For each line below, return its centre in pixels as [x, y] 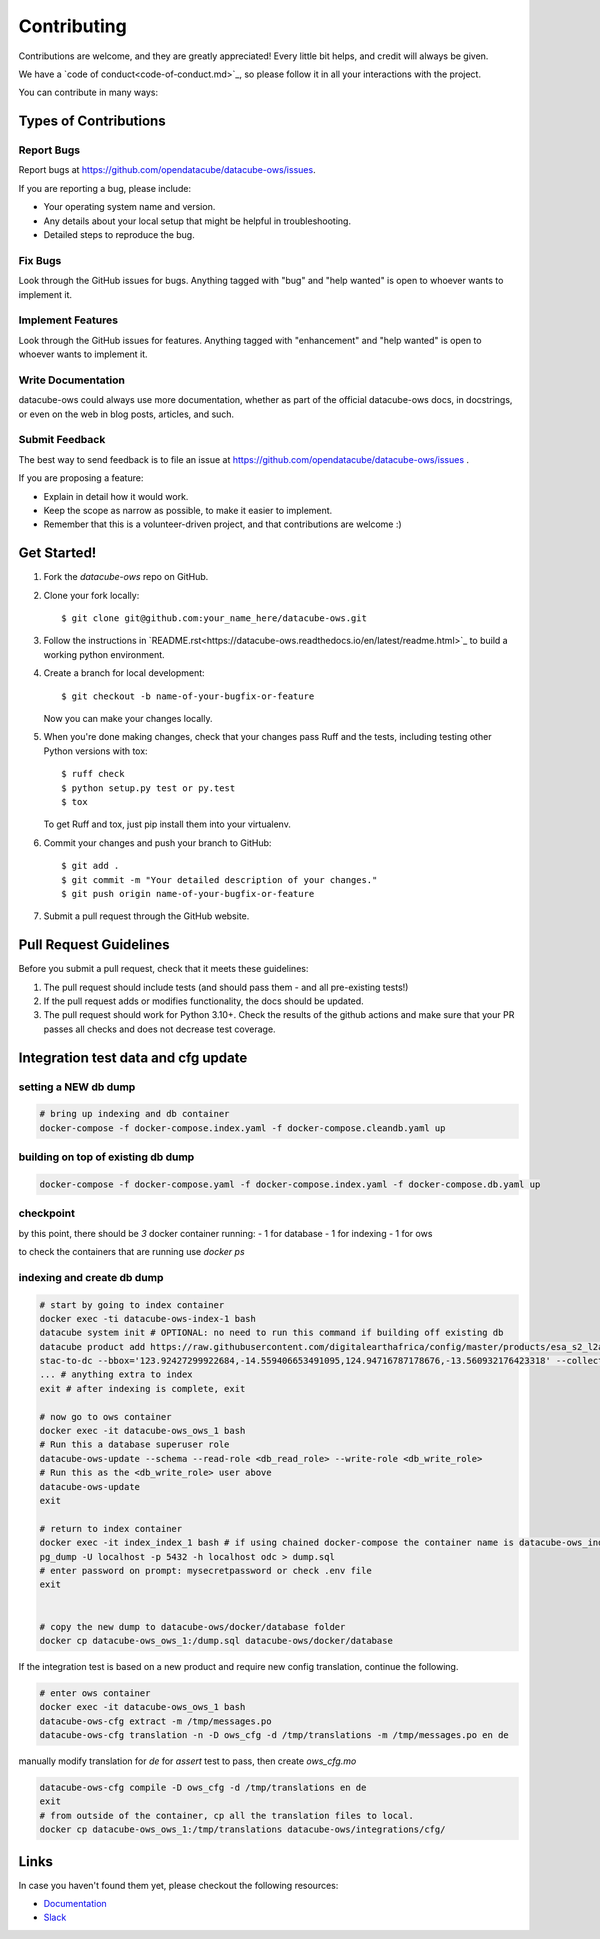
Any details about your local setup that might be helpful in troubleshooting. [197, 221]
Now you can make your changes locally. [128, 718]
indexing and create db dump [91, 1277]
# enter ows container [95, 1693]
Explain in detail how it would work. [116, 496]
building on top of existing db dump [106, 1157]
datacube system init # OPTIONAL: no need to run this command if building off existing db [271, 1333]
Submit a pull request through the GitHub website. [146, 916]
